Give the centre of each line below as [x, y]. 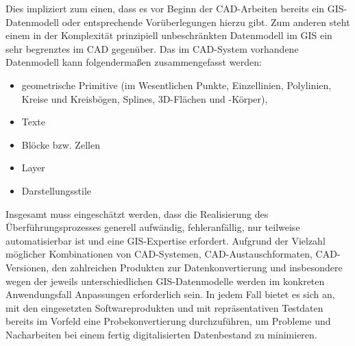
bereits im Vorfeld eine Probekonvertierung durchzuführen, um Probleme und [168, 321]
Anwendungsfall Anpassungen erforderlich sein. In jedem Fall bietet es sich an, [170, 294]
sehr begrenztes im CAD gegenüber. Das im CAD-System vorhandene [152, 48]
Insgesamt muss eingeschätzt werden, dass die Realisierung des [137, 213]
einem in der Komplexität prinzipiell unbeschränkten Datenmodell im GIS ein [169, 35]
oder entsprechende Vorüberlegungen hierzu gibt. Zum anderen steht [206, 22]
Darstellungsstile [56, 190]
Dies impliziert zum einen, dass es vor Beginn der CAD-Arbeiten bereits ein [165, 8]
